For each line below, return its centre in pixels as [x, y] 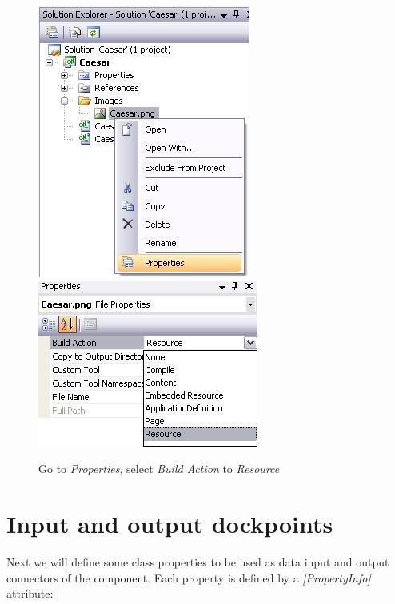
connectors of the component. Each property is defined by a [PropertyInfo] [189, 577]
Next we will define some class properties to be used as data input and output [198, 561]
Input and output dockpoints [170, 523]
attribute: [30, 593]
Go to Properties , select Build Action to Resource [159, 469]
